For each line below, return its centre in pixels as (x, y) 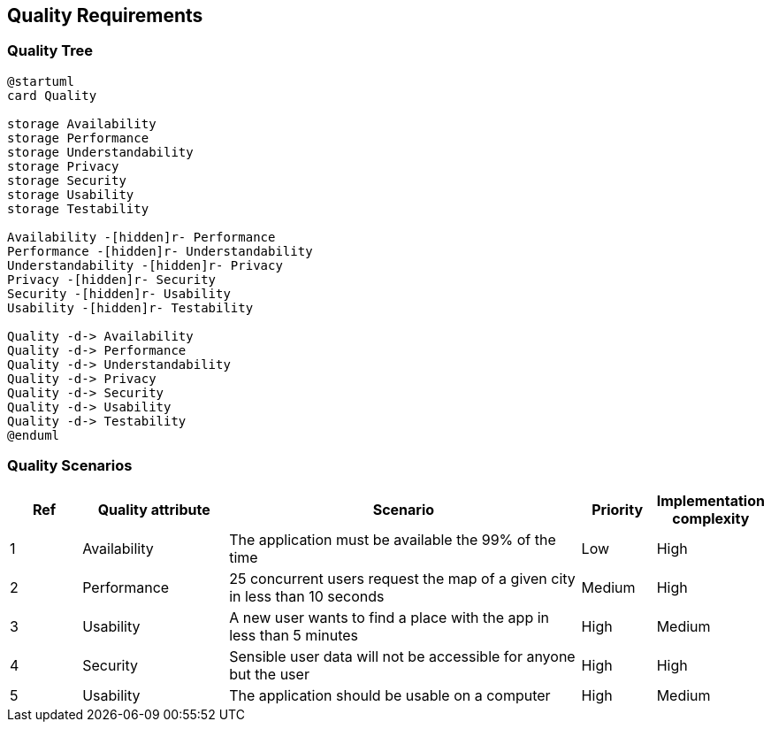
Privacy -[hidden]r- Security (112, 279)
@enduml (34, 435)
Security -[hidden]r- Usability (119, 293)
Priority (618, 509)
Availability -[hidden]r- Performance (141, 237)
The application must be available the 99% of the (393, 539)
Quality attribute (154, 509)
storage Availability (82, 123)
